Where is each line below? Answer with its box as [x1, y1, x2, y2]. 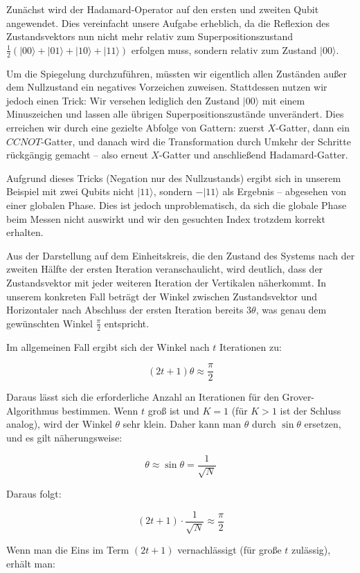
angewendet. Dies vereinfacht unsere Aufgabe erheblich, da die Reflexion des [6, 15, 330, 30]
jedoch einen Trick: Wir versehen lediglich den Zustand [6, 93, 240, 107]
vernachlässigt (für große [177, 543, 282, 557]
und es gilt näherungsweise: [6, 430, 123, 444]
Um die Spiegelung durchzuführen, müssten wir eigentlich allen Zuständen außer [6, 66, 347, 80]
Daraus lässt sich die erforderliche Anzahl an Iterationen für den [6, 390, 279, 404]
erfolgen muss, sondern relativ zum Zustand [131, 42, 317, 57]
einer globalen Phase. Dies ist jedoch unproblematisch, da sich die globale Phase [6, 197, 347, 212]
